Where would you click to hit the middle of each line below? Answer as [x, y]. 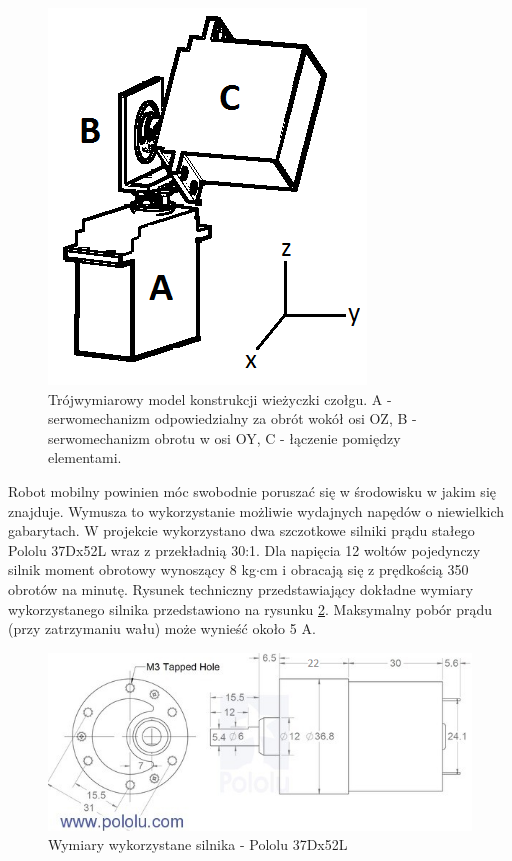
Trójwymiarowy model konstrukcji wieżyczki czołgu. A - [220, 398]
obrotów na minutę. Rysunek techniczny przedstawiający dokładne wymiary [241, 588]
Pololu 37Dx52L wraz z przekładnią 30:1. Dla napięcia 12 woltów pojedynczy [244, 549]
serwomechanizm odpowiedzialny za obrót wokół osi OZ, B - [232, 418]
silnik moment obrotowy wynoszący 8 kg [132, 569]
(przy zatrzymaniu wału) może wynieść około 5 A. [162, 628]
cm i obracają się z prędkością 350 [364, 569]
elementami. [85, 457]
